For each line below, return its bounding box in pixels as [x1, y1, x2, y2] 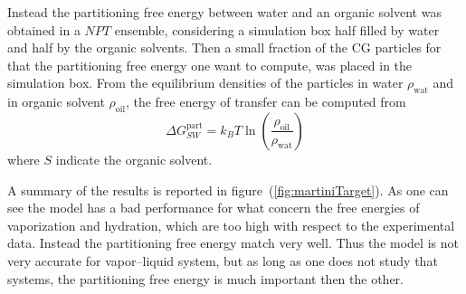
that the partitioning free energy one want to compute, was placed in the [7, 55, 413, 74]
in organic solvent [7, 92, 105, 111]
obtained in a [7, 20, 81, 39]
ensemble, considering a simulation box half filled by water [114, 20, 440, 39]
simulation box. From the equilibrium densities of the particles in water [7, 73, 404, 92]
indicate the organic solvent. [55, 149, 213, 168]
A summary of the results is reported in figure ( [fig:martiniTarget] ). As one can [7, 180, 449, 199]
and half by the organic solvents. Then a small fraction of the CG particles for [7, 38, 442, 57]
